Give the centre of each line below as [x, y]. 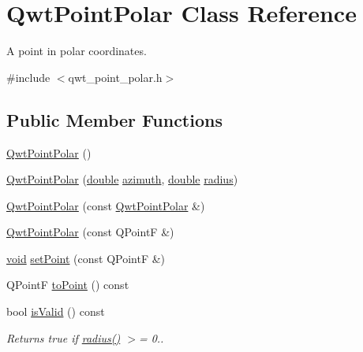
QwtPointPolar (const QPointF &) [90, 232]
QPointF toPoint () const [68, 285]
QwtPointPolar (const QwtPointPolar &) [106, 205]
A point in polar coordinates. [77, 51]
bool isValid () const [56, 311]
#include [28, 77]
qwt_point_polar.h [115, 77]
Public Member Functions [114, 119]
